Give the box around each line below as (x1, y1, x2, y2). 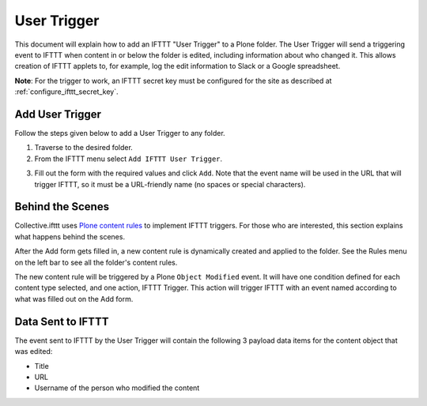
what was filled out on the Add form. (14, 294, 134, 303)
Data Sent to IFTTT (14, 314, 109, 328)
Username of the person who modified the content (34, 383, 200, 393)
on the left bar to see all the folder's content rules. (14, 258, 178, 267)
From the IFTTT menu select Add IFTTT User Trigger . (34, 154, 223, 164)
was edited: (14, 347, 53, 356)
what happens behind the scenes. (14, 231, 126, 241)
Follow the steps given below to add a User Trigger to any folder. (14, 129, 225, 138)
